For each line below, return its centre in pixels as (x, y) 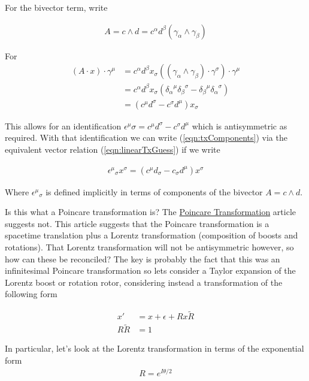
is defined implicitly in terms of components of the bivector (154, 191)
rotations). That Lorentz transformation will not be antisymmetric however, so (149, 247)
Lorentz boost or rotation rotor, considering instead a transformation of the (144, 282)
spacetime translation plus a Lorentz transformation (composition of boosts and (152, 235)
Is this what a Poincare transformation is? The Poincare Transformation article (151, 212)
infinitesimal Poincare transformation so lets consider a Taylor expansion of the (150, 270)
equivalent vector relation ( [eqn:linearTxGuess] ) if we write (113, 149)
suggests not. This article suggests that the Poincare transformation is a (137, 223)
